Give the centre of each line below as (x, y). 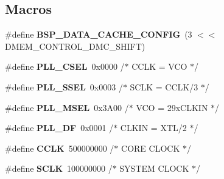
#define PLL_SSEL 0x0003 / (64, 86)
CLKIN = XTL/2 (153, 128)
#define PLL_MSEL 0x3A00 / (67, 107)
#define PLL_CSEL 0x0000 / (65, 66)
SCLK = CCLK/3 (164, 86)
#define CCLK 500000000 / (60, 148)
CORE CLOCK (151, 148)
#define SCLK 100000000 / (59, 168)
